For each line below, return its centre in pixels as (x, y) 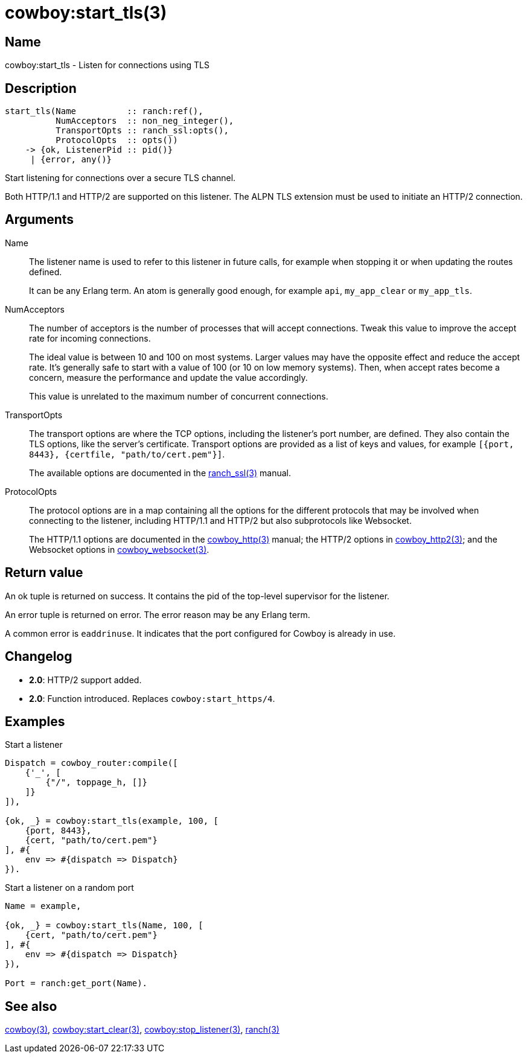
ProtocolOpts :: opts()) (117, 140)
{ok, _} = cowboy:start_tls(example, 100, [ (112, 821)
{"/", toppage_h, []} (97, 782)
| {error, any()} (71, 160)
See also (31, 1006)
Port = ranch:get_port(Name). (76, 983)
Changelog (39, 657)
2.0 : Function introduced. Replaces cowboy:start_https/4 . (152, 698)
